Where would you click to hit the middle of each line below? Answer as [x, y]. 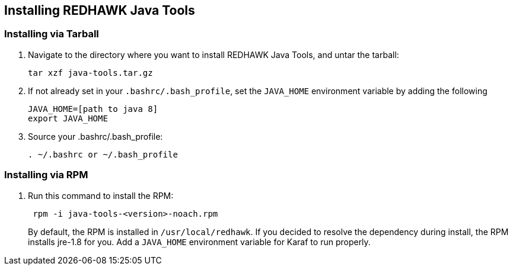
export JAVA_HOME [68, 118]
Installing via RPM [46, 175]
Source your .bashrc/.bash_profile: [95, 136]
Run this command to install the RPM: [101, 195]
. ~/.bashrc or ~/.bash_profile [103, 154]
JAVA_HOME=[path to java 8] [93, 109]
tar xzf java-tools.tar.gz [90, 73]
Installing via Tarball [52, 34]
